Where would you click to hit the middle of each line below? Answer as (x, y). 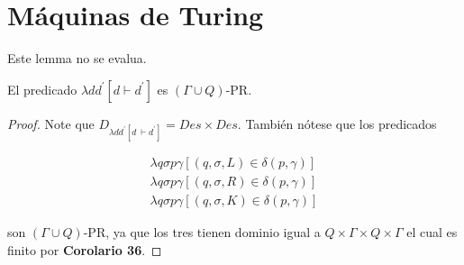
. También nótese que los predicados (337, 123)
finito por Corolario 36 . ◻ (85, 249)
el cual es (432, 232)
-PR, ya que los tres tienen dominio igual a (202, 232)
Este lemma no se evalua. (77, 58)
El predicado (42, 89)
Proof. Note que (51, 123)
